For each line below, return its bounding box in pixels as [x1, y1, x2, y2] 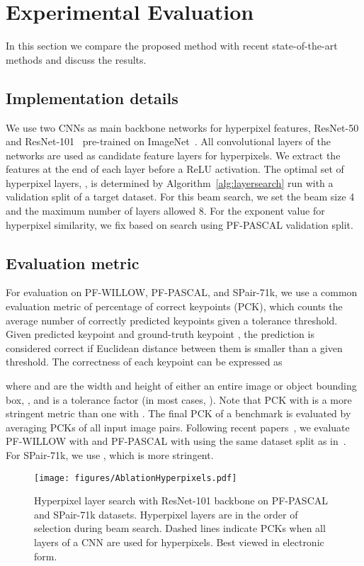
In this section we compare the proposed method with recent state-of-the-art [6, 38, 338, 53]
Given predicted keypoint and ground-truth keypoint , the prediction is [6, 327, 314, 341]
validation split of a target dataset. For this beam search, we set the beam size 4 [6, 189, 355, 204]
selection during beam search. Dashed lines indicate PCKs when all [34, 521, 326, 536]
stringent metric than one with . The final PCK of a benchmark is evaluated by [6, 406, 351, 421]
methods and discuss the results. [6, 52, 147, 67]
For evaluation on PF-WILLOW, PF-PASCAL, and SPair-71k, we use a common [6, 285, 358, 300]
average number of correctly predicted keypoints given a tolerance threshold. [6, 312, 338, 327]
